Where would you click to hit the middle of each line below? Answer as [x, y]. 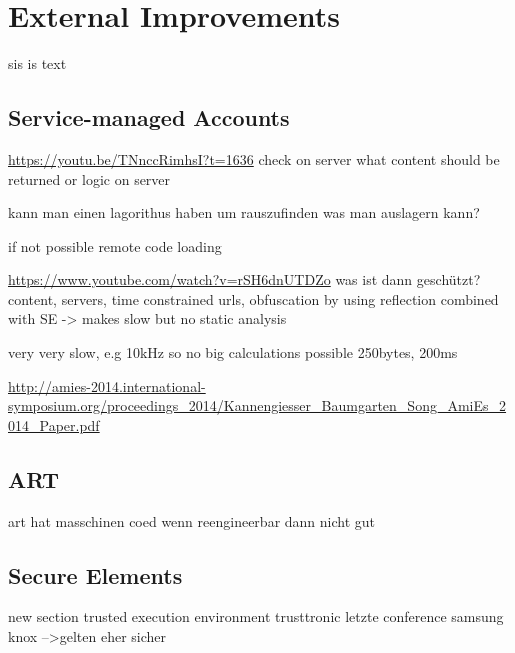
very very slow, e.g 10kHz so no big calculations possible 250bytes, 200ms [233, 352]
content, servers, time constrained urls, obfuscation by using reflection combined [253, 298]
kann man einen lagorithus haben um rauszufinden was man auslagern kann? [244, 212]
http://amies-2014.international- [107, 385]
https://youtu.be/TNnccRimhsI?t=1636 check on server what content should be [254, 158]
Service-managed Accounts [149, 117]
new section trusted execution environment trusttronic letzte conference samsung [256, 616]
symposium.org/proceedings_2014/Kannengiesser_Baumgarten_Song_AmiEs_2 [257, 405]
